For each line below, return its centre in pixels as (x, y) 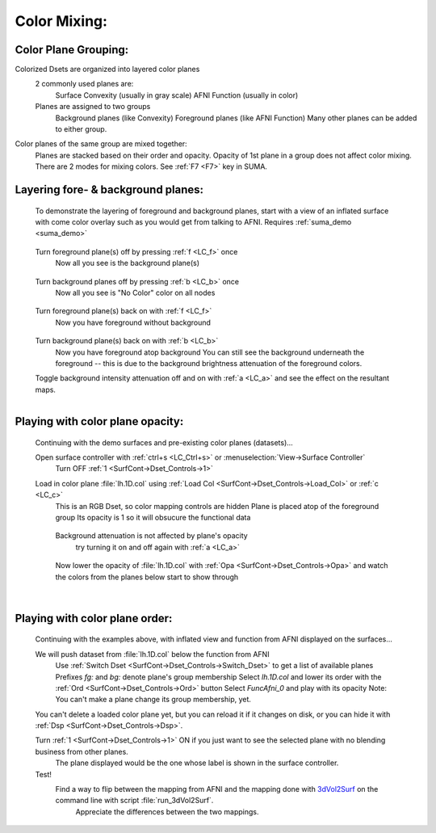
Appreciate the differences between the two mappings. (167, 811)
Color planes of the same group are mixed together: (101, 144)
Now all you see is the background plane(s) (128, 263)
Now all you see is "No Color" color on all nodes (135, 292)
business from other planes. (82, 751)
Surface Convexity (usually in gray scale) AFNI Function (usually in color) (177, 95)
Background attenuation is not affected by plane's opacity (151, 536)
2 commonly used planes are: (84, 84)
